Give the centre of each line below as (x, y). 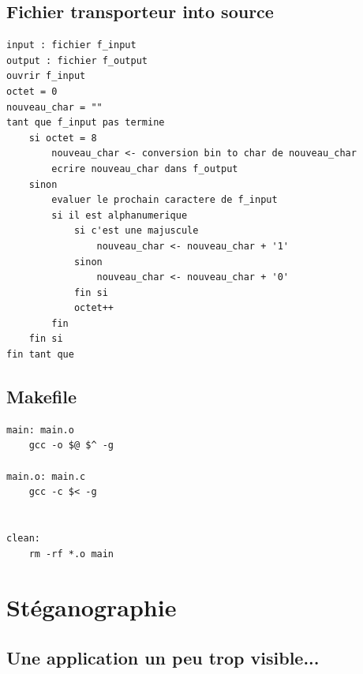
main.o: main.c (46, 476)
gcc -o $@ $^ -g (71, 446)
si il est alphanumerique (120, 215)
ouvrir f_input (46, 76)
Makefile (41, 397)
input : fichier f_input (71, 45)
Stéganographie (92, 607)
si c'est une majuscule (136, 231)
